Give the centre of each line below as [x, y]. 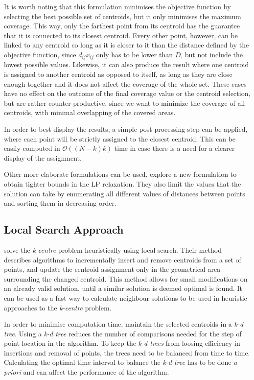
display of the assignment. [43, 157]
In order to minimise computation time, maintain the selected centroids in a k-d [124, 324]
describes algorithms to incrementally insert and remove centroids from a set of [123, 259]
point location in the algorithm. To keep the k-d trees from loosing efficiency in [122, 343]
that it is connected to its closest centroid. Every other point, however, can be [121, 35]
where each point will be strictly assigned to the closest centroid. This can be [120, 138]
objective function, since [40, 54]
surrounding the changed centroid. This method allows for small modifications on [126, 278]
